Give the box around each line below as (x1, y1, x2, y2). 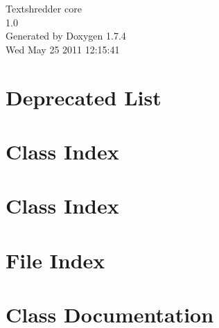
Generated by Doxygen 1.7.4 (6, 28, 126, 43)
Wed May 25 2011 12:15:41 (6, 42, 120, 56)
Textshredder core (6, 1, 82, 15)
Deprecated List (6, 83, 161, 111)
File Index (6, 245, 105, 274)
